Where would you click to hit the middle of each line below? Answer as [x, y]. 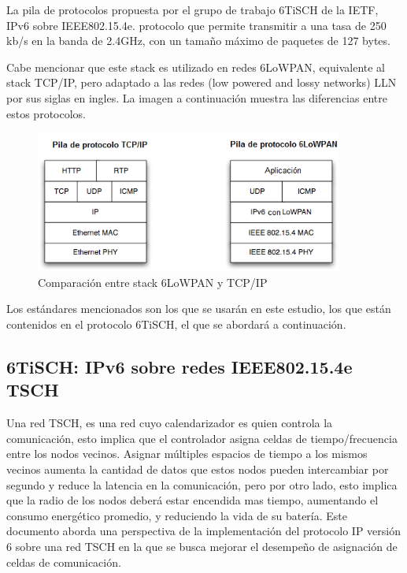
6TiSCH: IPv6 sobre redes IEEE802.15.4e [179, 367]
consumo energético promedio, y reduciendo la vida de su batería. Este [177, 515]
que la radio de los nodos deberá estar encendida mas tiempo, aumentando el [192, 500]
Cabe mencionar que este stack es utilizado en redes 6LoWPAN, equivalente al [196, 67]
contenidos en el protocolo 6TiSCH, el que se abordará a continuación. [176, 324]
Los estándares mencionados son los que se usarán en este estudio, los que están [199, 309]
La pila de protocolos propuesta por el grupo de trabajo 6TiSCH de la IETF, [192, 9]
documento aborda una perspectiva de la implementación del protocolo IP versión [204, 531]
